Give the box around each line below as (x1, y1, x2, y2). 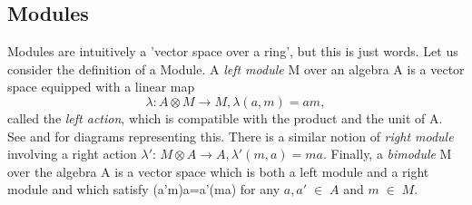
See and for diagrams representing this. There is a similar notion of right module (7, 126, 454, 145)
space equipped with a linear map (7, 77, 195, 96)
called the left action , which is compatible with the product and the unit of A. (7, 108, 443, 127)
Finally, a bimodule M (330, 144, 452, 163)
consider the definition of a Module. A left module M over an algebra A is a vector (7, 59, 465, 78)
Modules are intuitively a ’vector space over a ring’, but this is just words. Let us (7, 42, 458, 61)
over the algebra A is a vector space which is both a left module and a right (7, 161, 429, 181)
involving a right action (7, 144, 137, 163)
